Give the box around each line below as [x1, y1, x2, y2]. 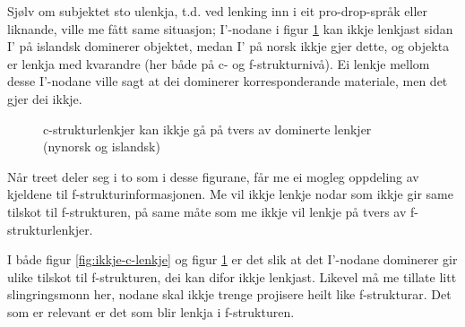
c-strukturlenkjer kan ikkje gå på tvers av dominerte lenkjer [43, 119, 372, 138]
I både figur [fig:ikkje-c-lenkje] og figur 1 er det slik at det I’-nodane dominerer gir [7, 250, 458, 269]
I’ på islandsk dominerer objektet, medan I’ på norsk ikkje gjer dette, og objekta [7, 37, 450, 56]
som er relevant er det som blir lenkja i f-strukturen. [7, 302, 295, 321]
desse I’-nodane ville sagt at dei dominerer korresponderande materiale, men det [7, 72, 448, 90]
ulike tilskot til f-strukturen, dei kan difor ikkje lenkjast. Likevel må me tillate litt [7, 267, 457, 286]
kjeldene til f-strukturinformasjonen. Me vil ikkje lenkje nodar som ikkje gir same [7, 185, 453, 203]
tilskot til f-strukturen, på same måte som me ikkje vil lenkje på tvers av [7, 202, 407, 220]
